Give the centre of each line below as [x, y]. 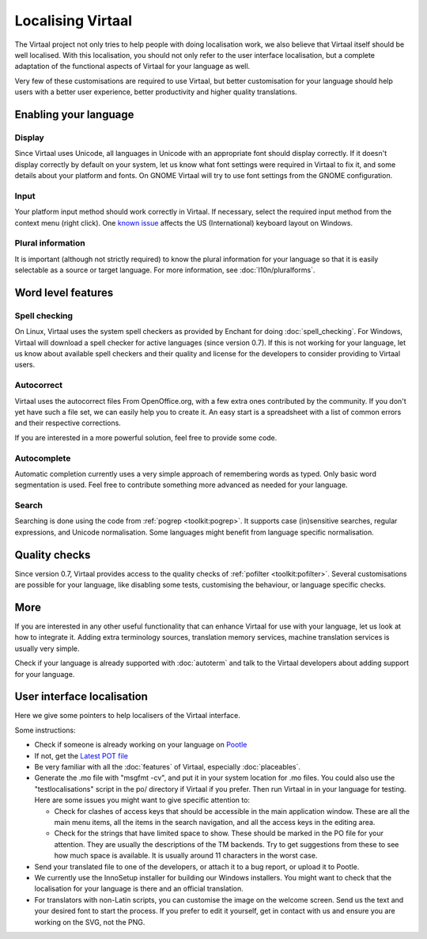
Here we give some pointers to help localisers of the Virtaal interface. [127, 716]
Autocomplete [43, 458]
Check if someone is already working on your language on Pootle [141, 745]
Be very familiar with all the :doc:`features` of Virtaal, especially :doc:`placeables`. [167, 767]
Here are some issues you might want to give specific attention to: [142, 800]
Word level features [64, 293]
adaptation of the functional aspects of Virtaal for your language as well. [132, 67]
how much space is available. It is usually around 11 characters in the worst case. [186, 856]
